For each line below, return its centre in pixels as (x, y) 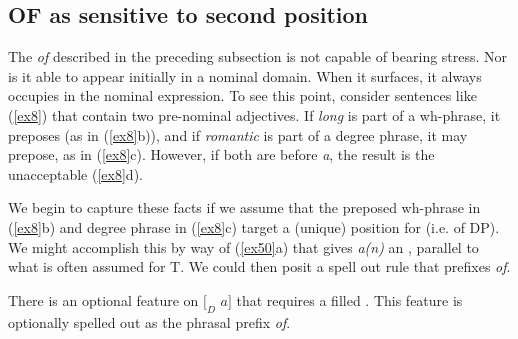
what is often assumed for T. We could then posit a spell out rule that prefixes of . (259, 266)
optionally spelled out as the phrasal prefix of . (149, 321)
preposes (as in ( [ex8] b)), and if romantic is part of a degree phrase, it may (238, 134)
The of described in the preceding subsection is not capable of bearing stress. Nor (258, 56)
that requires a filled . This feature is (349, 299)
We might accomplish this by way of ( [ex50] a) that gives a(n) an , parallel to (243, 246)
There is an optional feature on (103, 299)
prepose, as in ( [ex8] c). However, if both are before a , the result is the (221, 154)
